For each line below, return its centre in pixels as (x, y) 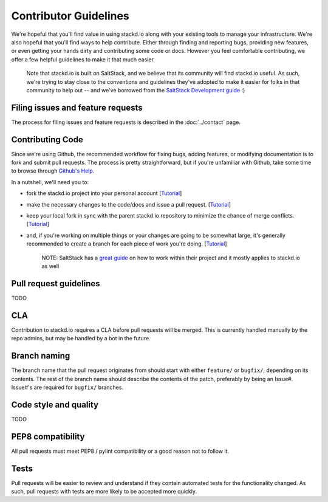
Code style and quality (55, 404)
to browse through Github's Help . (53, 171)
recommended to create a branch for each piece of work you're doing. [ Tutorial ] (127, 244)
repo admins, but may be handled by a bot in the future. (81, 339)
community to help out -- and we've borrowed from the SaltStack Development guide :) (136, 90)
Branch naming (41, 356)
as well (50, 266)
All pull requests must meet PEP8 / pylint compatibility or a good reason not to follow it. (120, 451)
